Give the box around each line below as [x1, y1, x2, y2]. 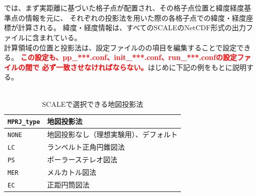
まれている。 [39, 32, 82, 42]
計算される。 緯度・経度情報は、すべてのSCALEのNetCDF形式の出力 [18, 22, 246, 33]
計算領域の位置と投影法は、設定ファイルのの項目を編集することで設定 [4, 42, 237, 52]
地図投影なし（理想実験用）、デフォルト [47, 129, 178, 140]
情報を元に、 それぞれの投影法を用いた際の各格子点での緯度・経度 [25, 12, 246, 23]
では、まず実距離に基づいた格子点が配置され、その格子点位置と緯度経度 [4, 3, 244, 13]
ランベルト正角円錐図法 [47, 141, 125, 152]
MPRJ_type [8, 118, 40, 126]
